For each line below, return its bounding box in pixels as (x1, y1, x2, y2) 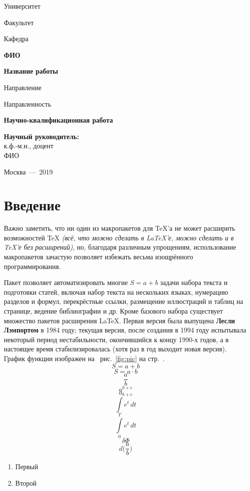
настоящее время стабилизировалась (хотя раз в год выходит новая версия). (4, 344, 227, 354)
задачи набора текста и (160, 277, 228, 287)
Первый (15, 461, 38, 472)
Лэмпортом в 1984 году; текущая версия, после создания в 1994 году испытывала (4, 325, 246, 335)
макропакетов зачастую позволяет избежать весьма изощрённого (4, 252, 193, 262)
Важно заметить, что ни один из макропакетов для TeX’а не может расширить (4, 223, 235, 233)
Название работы (4, 66, 59, 76)
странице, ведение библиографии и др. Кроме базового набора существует (4, 306, 223, 316)
